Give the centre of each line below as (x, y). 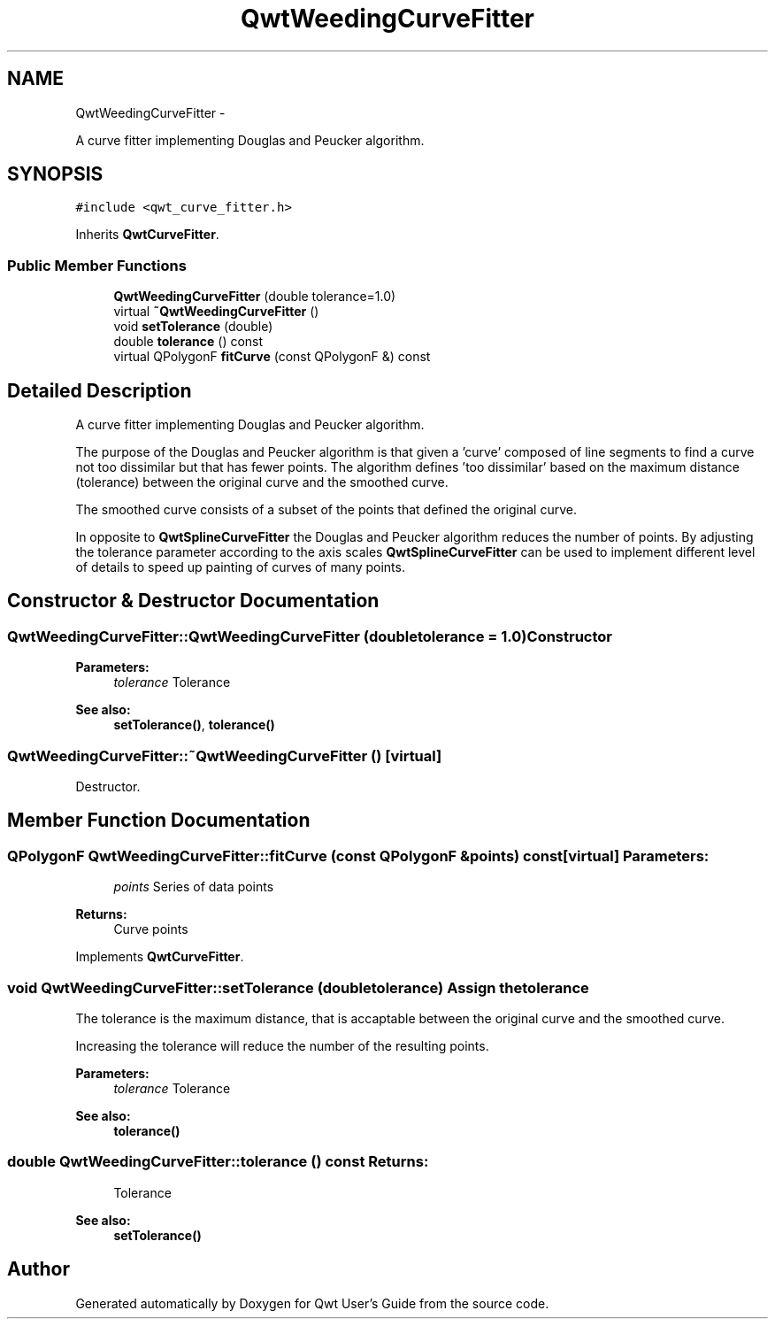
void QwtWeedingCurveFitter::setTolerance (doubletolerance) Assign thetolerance (298, 987)
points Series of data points (194, 887)
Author (38, 1269)
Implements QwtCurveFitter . (160, 957)
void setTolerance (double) (193, 327)
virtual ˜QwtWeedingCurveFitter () (216, 312)
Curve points (151, 929)
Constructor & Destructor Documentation (193, 601)
